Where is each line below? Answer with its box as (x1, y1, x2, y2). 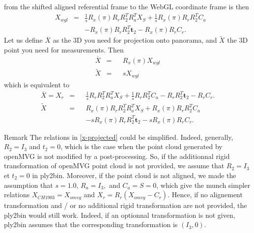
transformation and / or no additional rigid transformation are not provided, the (4, 200, 247, 210)
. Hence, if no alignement (168, 189, 243, 200)
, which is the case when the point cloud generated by (60, 141, 223, 152)
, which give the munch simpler (156, 180, 251, 190)
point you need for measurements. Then (4, 44, 124, 54)
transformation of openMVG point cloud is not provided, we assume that (4, 160, 225, 171)
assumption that (4, 180, 53, 190)
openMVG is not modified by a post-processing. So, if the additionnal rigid (4, 151, 230, 161)
